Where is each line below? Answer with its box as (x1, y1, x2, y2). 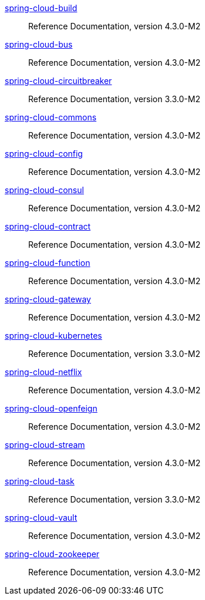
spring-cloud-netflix (5, 367, 82, 377)
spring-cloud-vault (5, 513, 78, 523)
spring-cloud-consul (5, 185, 84, 195)
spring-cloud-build (5, 3, 78, 13)
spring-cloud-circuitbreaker (5, 76, 112, 86)
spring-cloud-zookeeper (5, 549, 100, 559)
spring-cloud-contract (5, 221, 91, 231)
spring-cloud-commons (5, 112, 97, 122)
